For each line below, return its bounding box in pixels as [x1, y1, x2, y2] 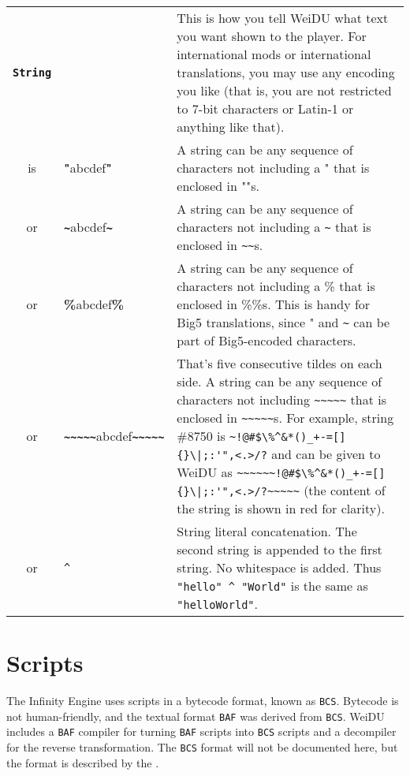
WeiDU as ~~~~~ [177, 463, 270, 481]
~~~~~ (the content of [266, 481, 386, 499]
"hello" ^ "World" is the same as [177, 576, 368, 595]
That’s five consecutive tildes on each [177, 354, 382, 372]
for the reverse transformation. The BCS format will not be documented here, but [6, 739, 398, 755]
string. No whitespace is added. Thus [177, 558, 382, 576]
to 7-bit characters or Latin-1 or [177, 99, 354, 118]
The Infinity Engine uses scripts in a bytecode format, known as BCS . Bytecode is [6, 692, 399, 709]
